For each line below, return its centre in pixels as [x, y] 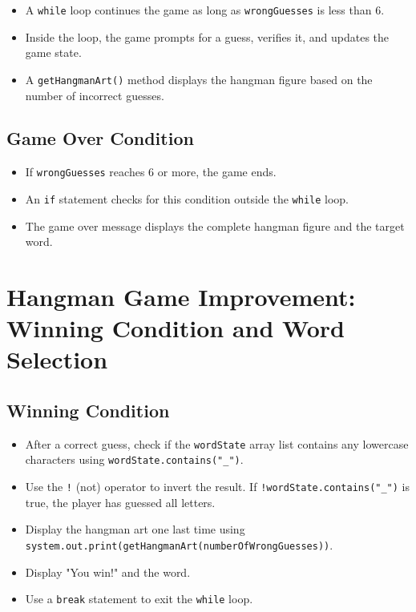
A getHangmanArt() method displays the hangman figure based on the [199, 79]
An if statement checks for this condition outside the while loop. [187, 198]
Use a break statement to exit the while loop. [139, 599]
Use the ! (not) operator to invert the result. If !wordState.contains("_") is [218, 487]
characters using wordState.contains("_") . [134, 459]
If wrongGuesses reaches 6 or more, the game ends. [151, 172]
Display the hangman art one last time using [135, 529]
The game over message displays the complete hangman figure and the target [215, 225]
